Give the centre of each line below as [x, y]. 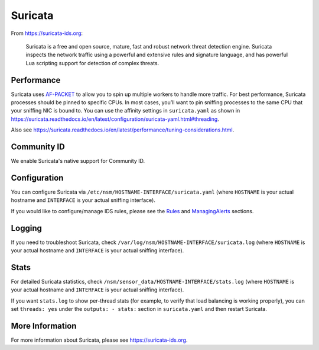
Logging [27, 228]
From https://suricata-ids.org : [47, 33]
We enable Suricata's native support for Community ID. [78, 161]
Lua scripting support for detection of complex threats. [92, 63]
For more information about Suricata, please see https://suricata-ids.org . [99, 340]
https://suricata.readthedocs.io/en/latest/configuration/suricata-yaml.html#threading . [115, 119]
